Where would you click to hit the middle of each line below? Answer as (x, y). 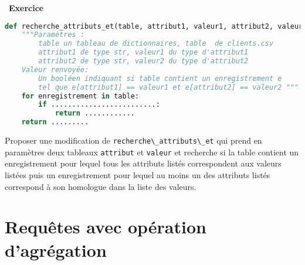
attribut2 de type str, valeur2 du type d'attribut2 (143, 61)
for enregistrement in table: (80, 96)
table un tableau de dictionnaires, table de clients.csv (156, 44)
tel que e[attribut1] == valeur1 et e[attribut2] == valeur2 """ (169, 87)
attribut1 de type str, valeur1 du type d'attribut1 (143, 52)
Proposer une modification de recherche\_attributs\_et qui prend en (133, 140)
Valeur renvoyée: (55, 69)
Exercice (26, 8)
